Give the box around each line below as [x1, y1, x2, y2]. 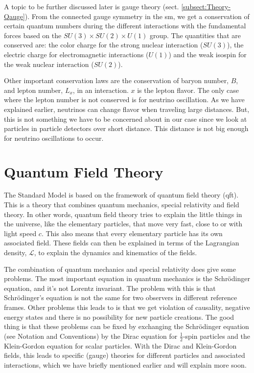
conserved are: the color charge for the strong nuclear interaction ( [4, 40, 203, 50]
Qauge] [4, 11, 25, 21]
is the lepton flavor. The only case [137, 85, 239, 95]
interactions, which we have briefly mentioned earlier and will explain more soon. [4, 359, 247, 370]
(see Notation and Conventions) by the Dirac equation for [4, 330, 178, 341]
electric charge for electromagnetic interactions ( [4, 49, 149, 59]
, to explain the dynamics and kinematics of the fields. [34, 247, 197, 257]
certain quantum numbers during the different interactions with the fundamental [4, 21, 246, 31]
